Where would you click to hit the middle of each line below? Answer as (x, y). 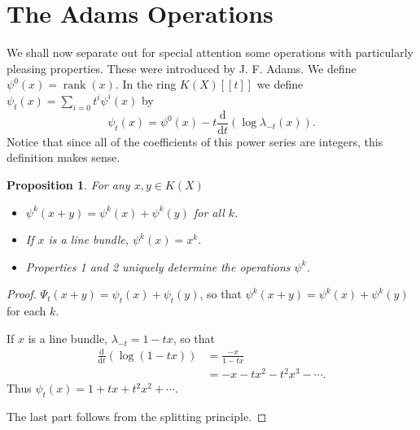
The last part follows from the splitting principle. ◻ (137, 417)
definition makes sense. (63, 157)
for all (209, 212)
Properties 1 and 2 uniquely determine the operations (158, 266)
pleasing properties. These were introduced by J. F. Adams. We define (182, 68)
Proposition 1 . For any (68, 184)
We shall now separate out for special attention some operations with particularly (210, 52)
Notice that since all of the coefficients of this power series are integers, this (195, 141)
